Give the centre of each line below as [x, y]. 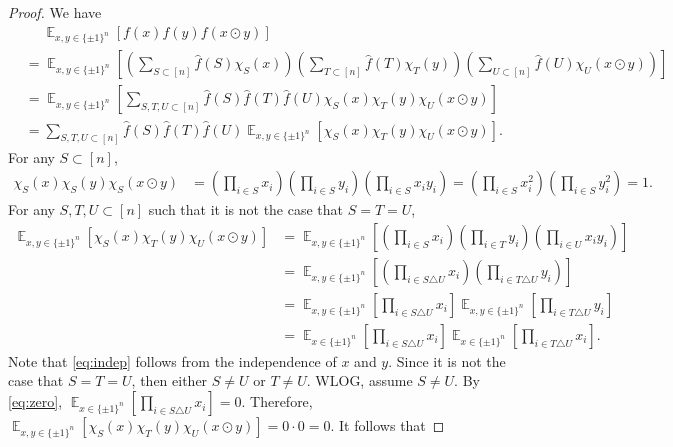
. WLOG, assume [359, 380]
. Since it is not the [447, 360]
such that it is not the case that [246, 209]
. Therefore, [277, 401]
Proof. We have [55, 12]
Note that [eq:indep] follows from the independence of [172, 360]
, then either [169, 380]
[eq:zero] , [35, 401]
